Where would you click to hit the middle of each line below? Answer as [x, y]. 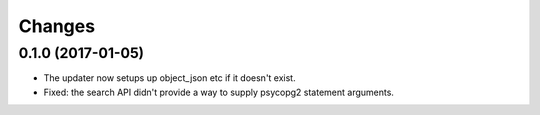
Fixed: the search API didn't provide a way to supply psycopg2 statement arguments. [219, 92]
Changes [56, 26]
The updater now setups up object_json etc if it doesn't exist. [169, 78]
